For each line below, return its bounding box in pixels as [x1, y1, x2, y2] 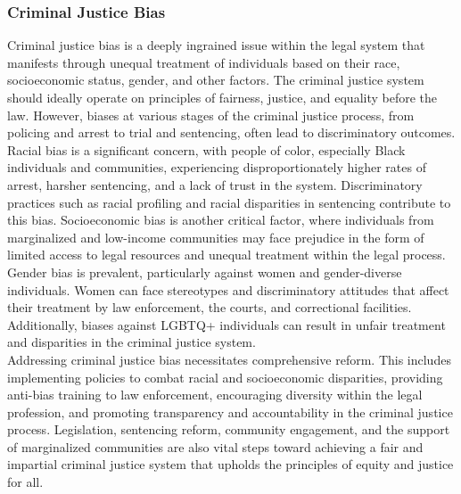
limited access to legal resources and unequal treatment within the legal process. [7, 245, 446, 264]
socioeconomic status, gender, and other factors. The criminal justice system [7, 70, 424, 89]
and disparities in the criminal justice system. [7, 333, 256, 351]
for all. [7, 473, 44, 491]
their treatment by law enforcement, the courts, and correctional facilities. [7, 298, 412, 317]
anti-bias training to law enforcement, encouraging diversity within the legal [7, 385, 423, 404]
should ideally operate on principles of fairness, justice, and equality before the [7, 88, 438, 106]
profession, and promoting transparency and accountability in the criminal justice [7, 402, 453, 421]
